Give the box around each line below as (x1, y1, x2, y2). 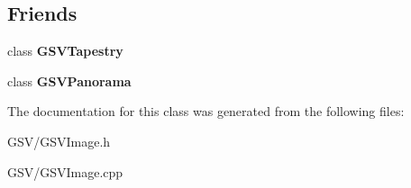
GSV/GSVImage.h (7, 131, 111, 150)
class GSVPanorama (7, 71, 132, 90)
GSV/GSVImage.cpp (7, 162, 123, 181)
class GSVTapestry (7, 41, 123, 60)
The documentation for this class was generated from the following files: (7, 102, 405, 121)
